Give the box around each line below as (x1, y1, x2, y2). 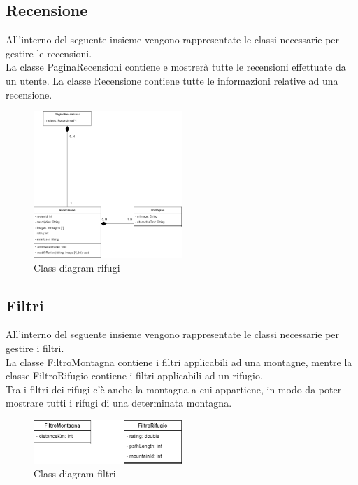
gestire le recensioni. (6, 45, 92, 60)
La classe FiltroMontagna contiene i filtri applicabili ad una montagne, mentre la (6, 354, 352, 369)
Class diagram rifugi (34, 260, 120, 274)
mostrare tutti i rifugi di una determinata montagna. (6, 395, 232, 410)
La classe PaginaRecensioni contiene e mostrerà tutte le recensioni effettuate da (6, 59, 346, 74)
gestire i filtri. (6, 341, 64, 356)
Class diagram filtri (34, 466, 116, 481)
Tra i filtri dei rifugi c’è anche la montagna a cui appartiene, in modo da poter (6, 381, 342, 396)
